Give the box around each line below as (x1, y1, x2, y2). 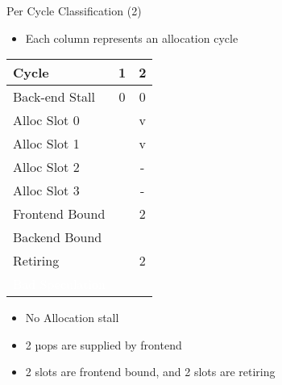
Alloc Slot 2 (13, 157, 80, 177)
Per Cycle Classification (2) (6, 2, 142, 19)
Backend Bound (13, 228, 102, 247)
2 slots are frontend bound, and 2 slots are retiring (25, 363, 276, 380)
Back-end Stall (13, 87, 96, 107)
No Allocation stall (25, 309, 119, 326)
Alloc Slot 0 (13, 111, 80, 130)
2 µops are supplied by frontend (25, 336, 182, 353)
